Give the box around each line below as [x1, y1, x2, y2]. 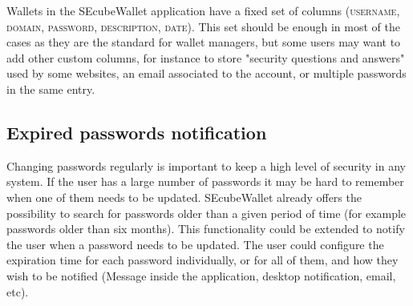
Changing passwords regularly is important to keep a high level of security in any [6, 157, 406, 174]
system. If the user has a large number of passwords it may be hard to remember [6, 173, 404, 190]
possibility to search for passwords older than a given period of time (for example [6, 204, 407, 221]
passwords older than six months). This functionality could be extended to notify [6, 220, 405, 237]
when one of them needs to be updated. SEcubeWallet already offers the [6, 188, 362, 205]
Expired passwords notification [6, 119, 267, 144]
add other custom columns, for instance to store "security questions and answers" [6, 49, 405, 66]
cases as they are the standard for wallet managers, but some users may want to [6, 34, 401, 50]
